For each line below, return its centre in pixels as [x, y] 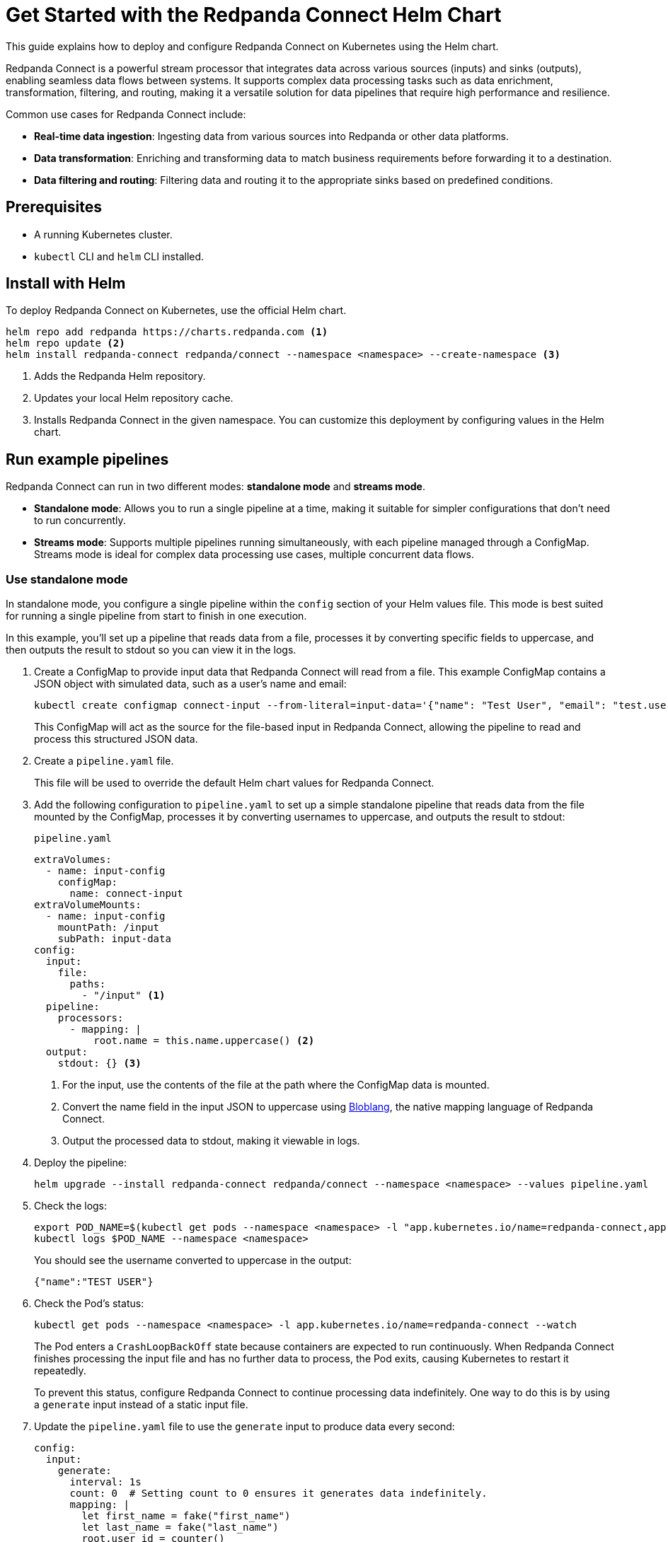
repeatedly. [60, 1371]
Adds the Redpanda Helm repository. [120, 376]
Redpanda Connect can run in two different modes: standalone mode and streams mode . [215, 487]
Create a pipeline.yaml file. [104, 761]
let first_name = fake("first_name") [186, 1516]
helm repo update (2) [65, 343]
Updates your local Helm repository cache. [134, 398]
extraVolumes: [73, 860]
